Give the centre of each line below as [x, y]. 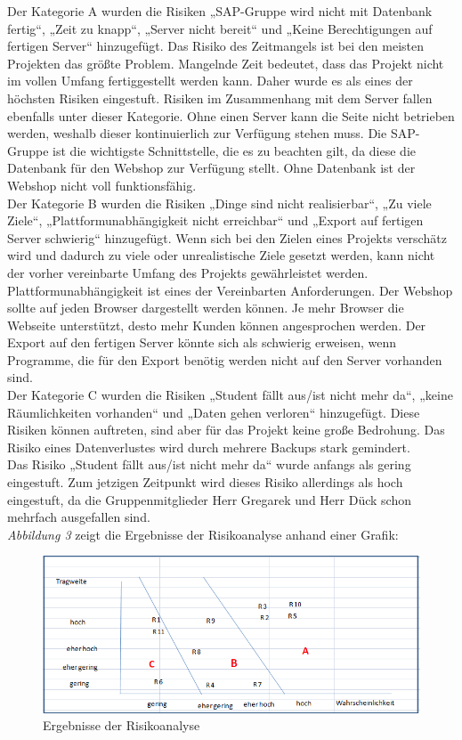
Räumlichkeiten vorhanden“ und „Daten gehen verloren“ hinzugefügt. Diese [214, 412]
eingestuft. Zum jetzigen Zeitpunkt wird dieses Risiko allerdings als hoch [205, 482]
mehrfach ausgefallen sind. [79, 517]
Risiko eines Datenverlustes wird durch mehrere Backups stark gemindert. [209, 447]
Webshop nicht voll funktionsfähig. [102, 185]
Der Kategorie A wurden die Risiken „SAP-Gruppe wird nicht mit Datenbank [220, 11]
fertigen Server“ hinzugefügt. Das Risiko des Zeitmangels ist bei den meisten [215, 46]
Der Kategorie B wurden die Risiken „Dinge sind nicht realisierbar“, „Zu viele [219, 203]
